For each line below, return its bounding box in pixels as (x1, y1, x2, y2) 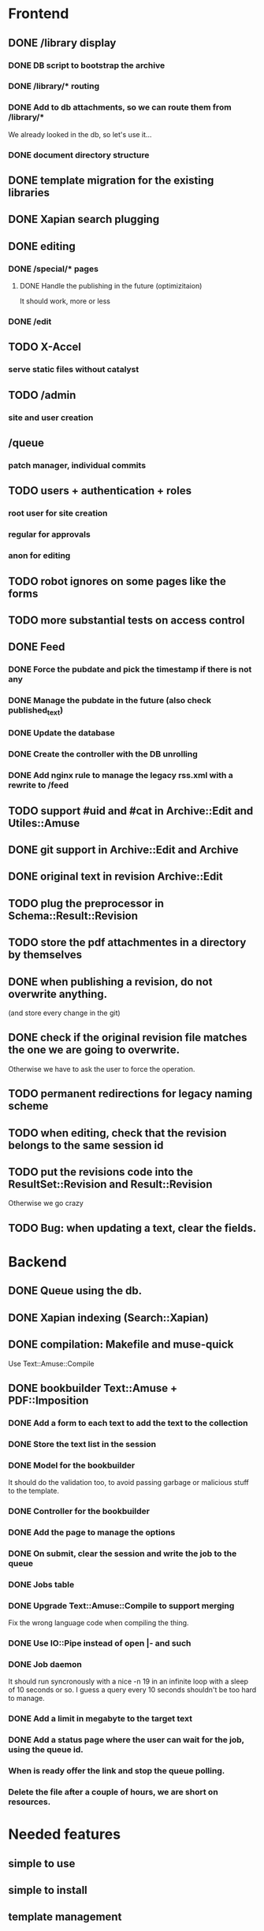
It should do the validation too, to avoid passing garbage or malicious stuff (8, 1478, 250, 1487)
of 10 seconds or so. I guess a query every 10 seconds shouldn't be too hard (8, 1685, 257, 1695)
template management (8, 1911, 122, 1924)
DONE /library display (8, 36, 117, 50)
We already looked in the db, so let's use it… (8, 129, 152, 139)
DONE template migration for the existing (8, 174, 214, 188)
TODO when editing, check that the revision (8, 1126, 227, 1140)
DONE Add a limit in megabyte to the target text (8, 1713, 193, 1725)
